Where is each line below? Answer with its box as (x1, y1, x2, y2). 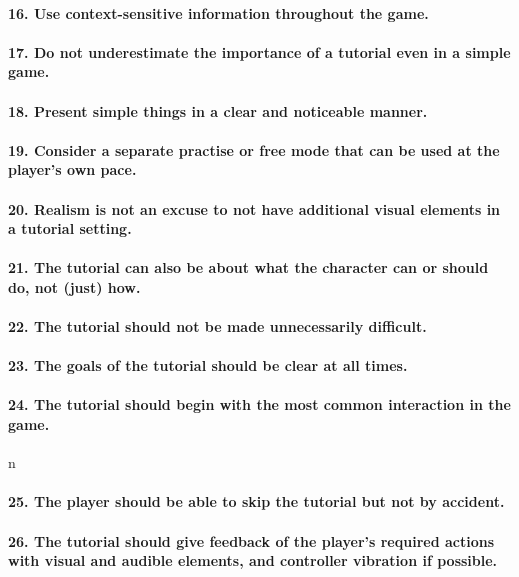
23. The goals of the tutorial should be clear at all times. (8, 355, 408, 376)
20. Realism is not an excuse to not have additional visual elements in (8, 198, 501, 219)
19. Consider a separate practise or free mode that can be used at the (8, 139, 500, 160)
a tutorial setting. (8, 218, 132, 239)
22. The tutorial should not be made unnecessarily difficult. (8, 316, 427, 337)
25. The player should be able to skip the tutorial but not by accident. (8, 491, 505, 512)
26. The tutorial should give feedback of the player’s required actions (8, 530, 495, 551)
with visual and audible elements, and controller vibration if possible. (8, 550, 498, 571)
